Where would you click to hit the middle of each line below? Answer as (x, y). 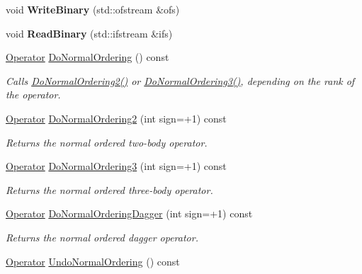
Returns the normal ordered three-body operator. (109, 189)
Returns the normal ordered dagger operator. (102, 237)
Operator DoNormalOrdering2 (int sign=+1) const (116, 118)
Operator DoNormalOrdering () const (87, 57)
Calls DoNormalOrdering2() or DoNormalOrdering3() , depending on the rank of (180, 80)
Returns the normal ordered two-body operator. (107, 142)
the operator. (33, 95)
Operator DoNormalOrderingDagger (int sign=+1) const (129, 213)
